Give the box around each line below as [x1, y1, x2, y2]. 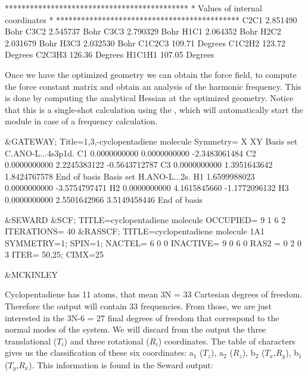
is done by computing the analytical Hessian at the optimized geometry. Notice [5, 92, 294, 104]
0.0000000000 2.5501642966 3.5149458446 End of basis [5, 193, 203, 205]
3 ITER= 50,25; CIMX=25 [5, 248, 104, 261]
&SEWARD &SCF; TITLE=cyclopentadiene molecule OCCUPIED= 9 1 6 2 [5, 213, 286, 225]
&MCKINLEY [5, 268, 58, 280]
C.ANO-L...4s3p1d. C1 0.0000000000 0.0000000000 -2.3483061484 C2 [5, 146, 256, 159]
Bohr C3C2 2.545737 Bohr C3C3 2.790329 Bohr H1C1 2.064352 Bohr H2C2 [5, 25, 281, 37]
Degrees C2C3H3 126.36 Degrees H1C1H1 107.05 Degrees [5, 48, 214, 61]
